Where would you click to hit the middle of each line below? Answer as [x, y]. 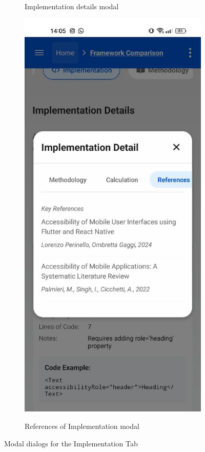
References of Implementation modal [82, 426]
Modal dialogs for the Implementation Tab [71, 443]
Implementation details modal [72, 6]
